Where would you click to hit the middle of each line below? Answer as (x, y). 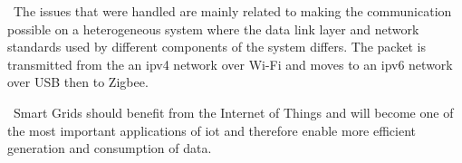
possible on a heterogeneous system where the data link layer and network (213, 29)
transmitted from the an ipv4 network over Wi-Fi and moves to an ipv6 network (230, 64)
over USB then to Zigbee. (78, 82)
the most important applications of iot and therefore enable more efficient (212, 130)
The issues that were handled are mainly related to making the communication (232, 11)
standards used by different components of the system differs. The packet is (217, 47)
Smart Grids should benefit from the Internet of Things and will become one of (233, 112)
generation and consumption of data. (110, 148)
